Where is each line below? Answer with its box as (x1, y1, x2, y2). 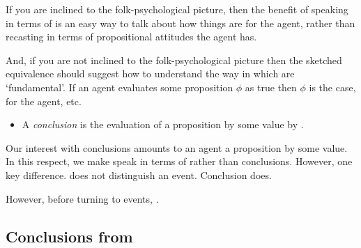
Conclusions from (6, 225, 133, 247)
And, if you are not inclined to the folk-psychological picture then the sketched (6, 52, 342, 67)
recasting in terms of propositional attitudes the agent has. (6, 29, 257, 44)
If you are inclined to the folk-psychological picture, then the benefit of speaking (6, 2, 348, 16)
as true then (245, 79, 297, 94)
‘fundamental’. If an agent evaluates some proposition (6, 79, 233, 94)
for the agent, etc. (6, 93, 82, 108)
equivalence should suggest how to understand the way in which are (6, 66, 295, 81)
